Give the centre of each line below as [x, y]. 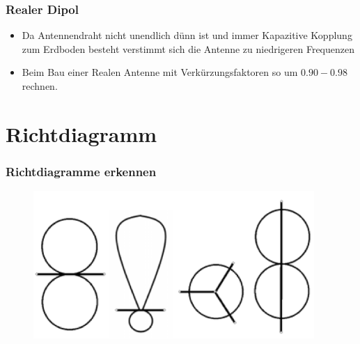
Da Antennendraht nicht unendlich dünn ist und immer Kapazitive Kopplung [187, 35]
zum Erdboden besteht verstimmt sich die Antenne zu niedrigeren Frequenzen [188, 48]
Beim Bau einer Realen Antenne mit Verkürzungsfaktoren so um [160, 72]
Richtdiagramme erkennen [81, 171]
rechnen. [40, 86]
